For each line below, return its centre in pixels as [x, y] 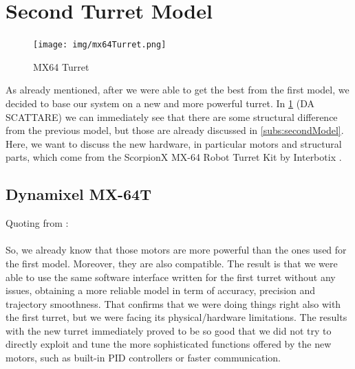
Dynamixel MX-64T [78, 194]
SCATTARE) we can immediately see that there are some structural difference [172, 116]
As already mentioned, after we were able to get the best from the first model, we [177, 90]
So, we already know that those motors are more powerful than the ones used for [176, 250]
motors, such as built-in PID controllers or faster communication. [143, 358]
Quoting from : [37, 223]
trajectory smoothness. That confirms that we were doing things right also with [173, 303]
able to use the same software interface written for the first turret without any [171, 277]
